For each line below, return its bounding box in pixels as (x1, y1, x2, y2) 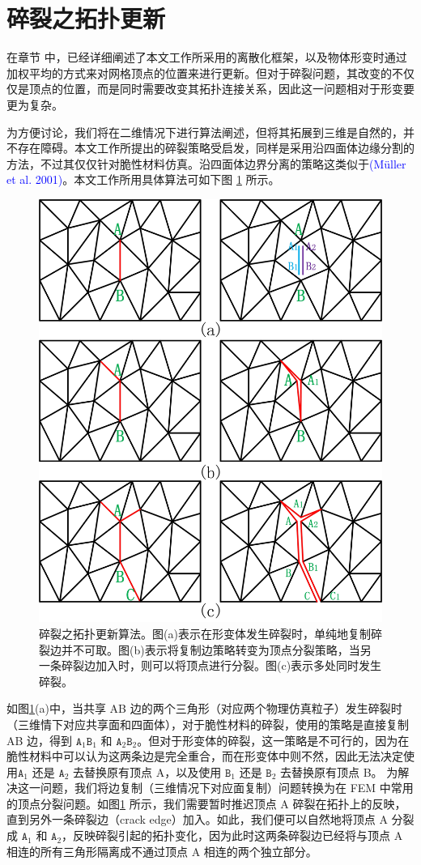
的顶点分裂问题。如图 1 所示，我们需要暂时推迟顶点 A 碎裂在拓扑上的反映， (6, 795, 406, 812)
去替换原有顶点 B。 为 (280, 763, 398, 780)
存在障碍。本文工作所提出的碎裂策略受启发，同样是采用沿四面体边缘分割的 (17, 139, 415, 156)
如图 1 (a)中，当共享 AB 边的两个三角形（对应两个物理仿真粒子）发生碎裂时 (6, 700, 402, 717)
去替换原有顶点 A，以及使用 (73, 763, 222, 780)
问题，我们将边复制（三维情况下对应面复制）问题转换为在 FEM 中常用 (40, 779, 414, 796)
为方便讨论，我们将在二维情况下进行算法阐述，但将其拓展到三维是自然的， (6, 123, 403, 140)
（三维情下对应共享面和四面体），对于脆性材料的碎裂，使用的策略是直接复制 (6, 715, 409, 732)
